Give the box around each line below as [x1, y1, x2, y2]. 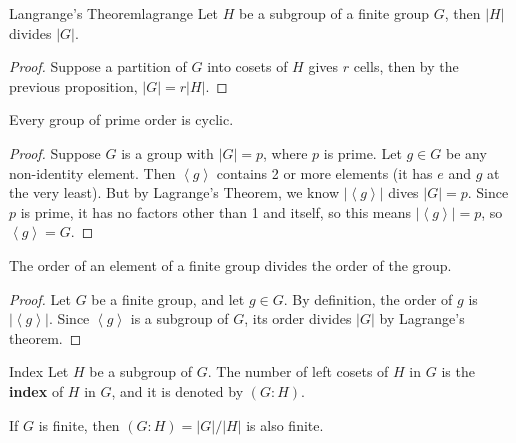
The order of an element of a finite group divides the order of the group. [9, 254, 452, 275]
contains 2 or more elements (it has [216, 162, 433, 183]
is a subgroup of [130, 308, 229, 329]
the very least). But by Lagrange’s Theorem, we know [9, 182, 340, 203]
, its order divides [244, 308, 352, 329]
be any [445, 142, 487, 163]
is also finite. [246, 414, 324, 435]
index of [9, 380, 64, 401]
